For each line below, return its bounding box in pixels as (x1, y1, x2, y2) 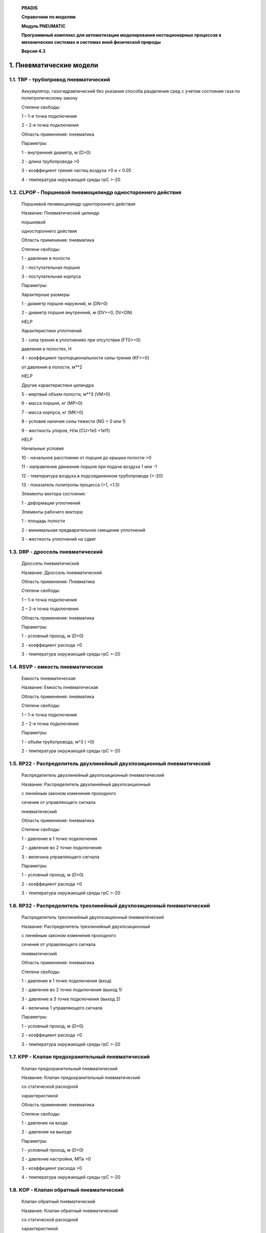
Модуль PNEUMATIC (21, 23, 66, 29)
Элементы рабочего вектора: (21, 509, 84, 515)
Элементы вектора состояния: (21, 491, 86, 497)
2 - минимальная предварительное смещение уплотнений (21, 527, 145, 533)
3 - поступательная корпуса (21, 273, 81, 279)
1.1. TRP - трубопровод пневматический (9, 76, 110, 83)
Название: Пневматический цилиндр (21, 210, 100, 216)
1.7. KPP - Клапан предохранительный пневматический (9, 1053, 150, 1060)
